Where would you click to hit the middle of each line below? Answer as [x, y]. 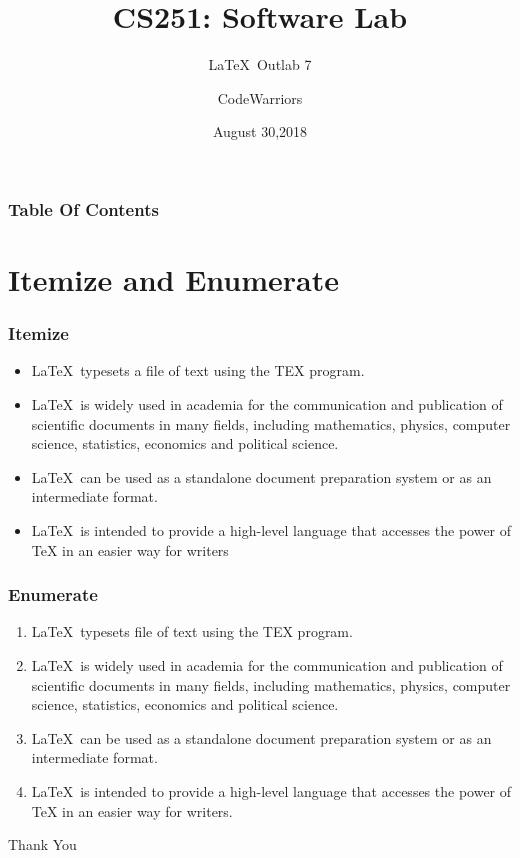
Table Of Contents [83, 208]
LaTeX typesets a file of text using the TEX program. [198, 370]
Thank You [42, 844]
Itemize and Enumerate [174, 279]
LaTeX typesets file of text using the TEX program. [192, 631]
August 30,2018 [260, 131]
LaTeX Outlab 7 [260, 64]
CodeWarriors [260, 97]
